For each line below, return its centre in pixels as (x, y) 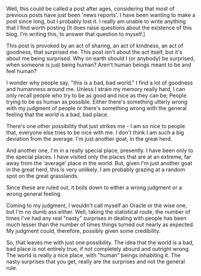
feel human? (22, 71)
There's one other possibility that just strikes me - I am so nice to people (96, 126)
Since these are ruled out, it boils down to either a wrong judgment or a (94, 187)
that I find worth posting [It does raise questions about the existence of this (99, 28)
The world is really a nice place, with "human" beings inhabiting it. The (94, 255)
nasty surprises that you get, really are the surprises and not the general (96, 262)
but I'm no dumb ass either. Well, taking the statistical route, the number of (98, 212)
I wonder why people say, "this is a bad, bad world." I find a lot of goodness (100, 83)
